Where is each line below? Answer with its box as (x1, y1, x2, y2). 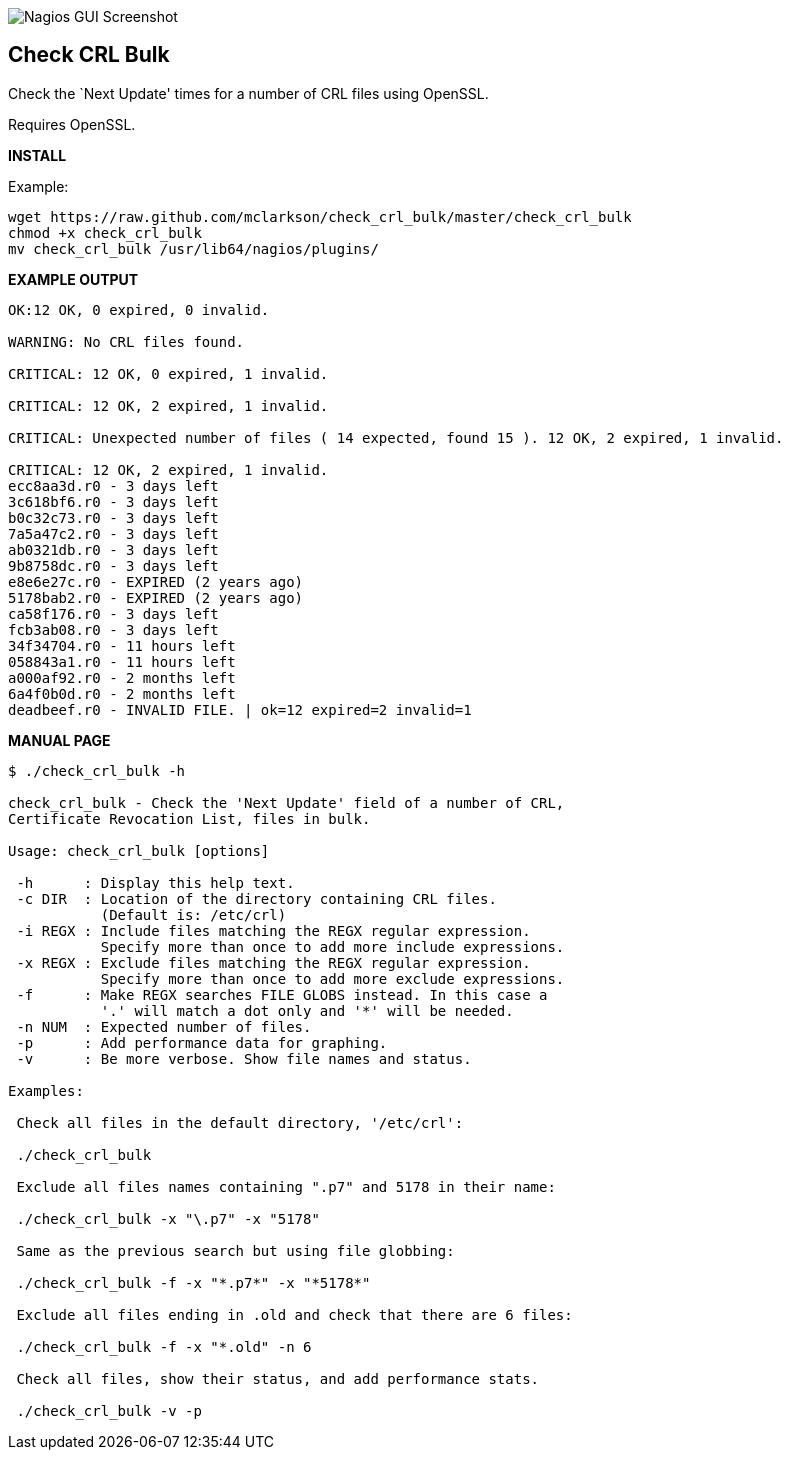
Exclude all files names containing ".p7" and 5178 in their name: (16, 1178, 556, 1195)
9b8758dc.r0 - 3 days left (8, 557, 219, 574)
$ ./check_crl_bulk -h (8, 762, 186, 779)
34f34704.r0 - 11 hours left (8, 637, 236, 654)
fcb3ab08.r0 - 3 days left (8, 621, 219, 638)
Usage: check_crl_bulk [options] (8, 842, 270, 859)
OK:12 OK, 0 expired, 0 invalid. (8, 301, 270, 318)
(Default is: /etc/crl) (100, 906, 287, 923)
